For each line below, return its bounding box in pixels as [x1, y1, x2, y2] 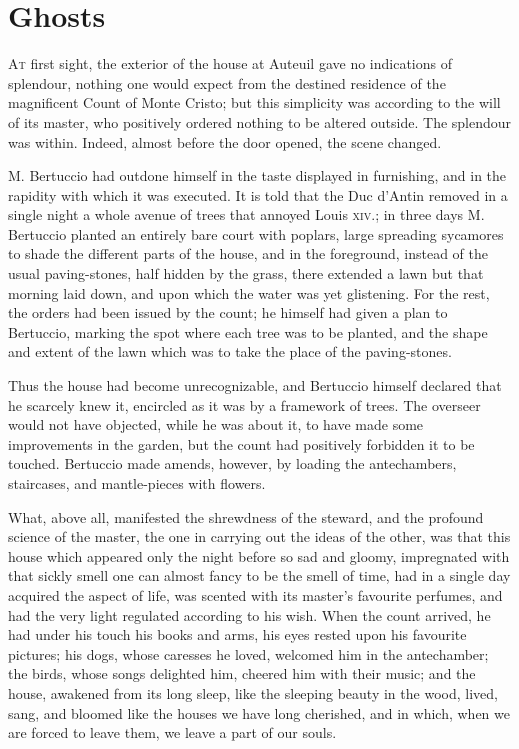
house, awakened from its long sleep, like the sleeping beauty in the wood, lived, [8, 682, 498, 703]
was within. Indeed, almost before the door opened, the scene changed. [8, 131, 442, 152]
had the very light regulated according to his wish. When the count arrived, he [8, 604, 491, 625]
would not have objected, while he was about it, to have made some [8, 414, 424, 435]
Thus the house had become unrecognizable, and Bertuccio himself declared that [8, 375, 502, 396]
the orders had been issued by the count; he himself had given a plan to [8, 302, 448, 323]
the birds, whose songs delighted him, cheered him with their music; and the [8, 663, 476, 684]
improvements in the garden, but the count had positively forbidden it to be [8, 433, 475, 454]
